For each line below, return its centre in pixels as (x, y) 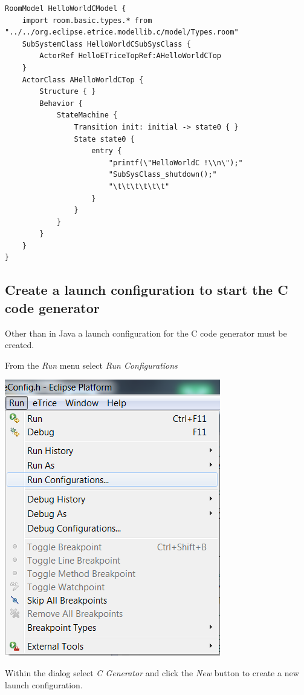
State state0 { (104, 139)
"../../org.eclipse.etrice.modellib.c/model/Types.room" (122, 32)
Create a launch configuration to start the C (147, 290)
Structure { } (68, 92)
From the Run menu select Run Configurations (91, 365)
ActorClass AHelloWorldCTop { (83, 80)
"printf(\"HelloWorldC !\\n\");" (176, 163)
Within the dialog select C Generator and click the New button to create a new (152, 673)
